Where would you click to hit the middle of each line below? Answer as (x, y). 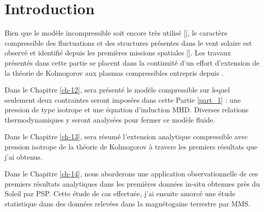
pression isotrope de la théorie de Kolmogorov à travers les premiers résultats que (131, 147)
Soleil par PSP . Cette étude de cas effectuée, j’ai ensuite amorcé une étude (120, 193)
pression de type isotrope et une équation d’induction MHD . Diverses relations (127, 110)
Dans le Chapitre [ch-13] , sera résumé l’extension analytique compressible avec (126, 137)
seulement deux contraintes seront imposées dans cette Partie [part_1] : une (123, 99)
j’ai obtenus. (24, 156)
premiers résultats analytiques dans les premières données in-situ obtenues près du (132, 183)
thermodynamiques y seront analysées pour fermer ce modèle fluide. (110, 119)
